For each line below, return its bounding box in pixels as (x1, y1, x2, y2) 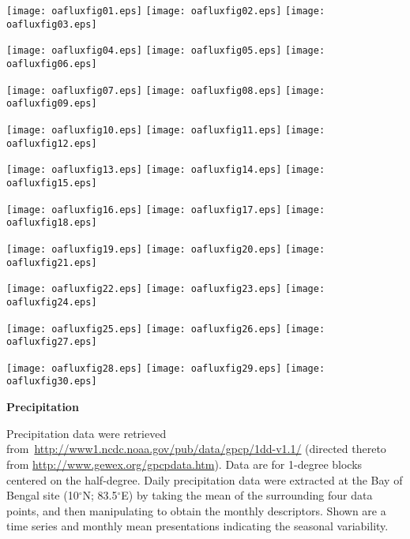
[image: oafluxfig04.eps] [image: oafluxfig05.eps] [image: (6, 45, 325, 57)
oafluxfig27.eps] (6, 336, 97, 348)
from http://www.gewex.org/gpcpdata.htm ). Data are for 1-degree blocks (6, 455, 363, 472)
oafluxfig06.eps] (6, 58, 97, 69)
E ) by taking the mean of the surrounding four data (121, 487, 373, 503)
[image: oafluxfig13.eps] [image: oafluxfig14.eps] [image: (6, 164, 325, 176)
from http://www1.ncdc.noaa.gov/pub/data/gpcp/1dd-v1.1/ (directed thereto (6, 440, 386, 457)
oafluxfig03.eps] (6, 18, 97, 30)
